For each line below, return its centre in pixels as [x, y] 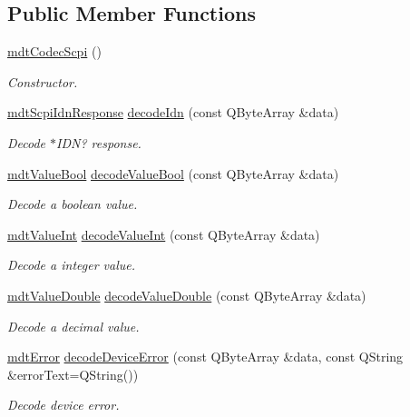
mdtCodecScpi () [54, 51]
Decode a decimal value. [73, 326]
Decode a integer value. [72, 265]
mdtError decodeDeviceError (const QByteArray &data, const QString [205, 357]
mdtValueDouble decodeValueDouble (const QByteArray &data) [187, 295]
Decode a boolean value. [73, 204]
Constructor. [43, 81]
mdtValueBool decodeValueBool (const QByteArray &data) [173, 173]
